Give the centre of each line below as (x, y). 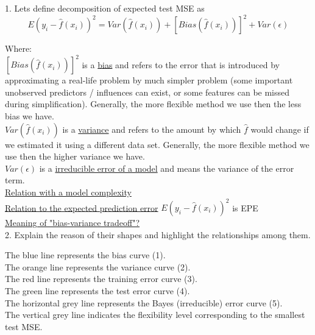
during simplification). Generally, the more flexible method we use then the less (153, 104)
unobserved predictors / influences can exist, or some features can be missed (147, 92)
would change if (280, 129)
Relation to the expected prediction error (82, 207)
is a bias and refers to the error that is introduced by (181, 64)
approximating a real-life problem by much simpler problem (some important (149, 80)
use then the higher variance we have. (75, 156)
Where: (18, 48)
